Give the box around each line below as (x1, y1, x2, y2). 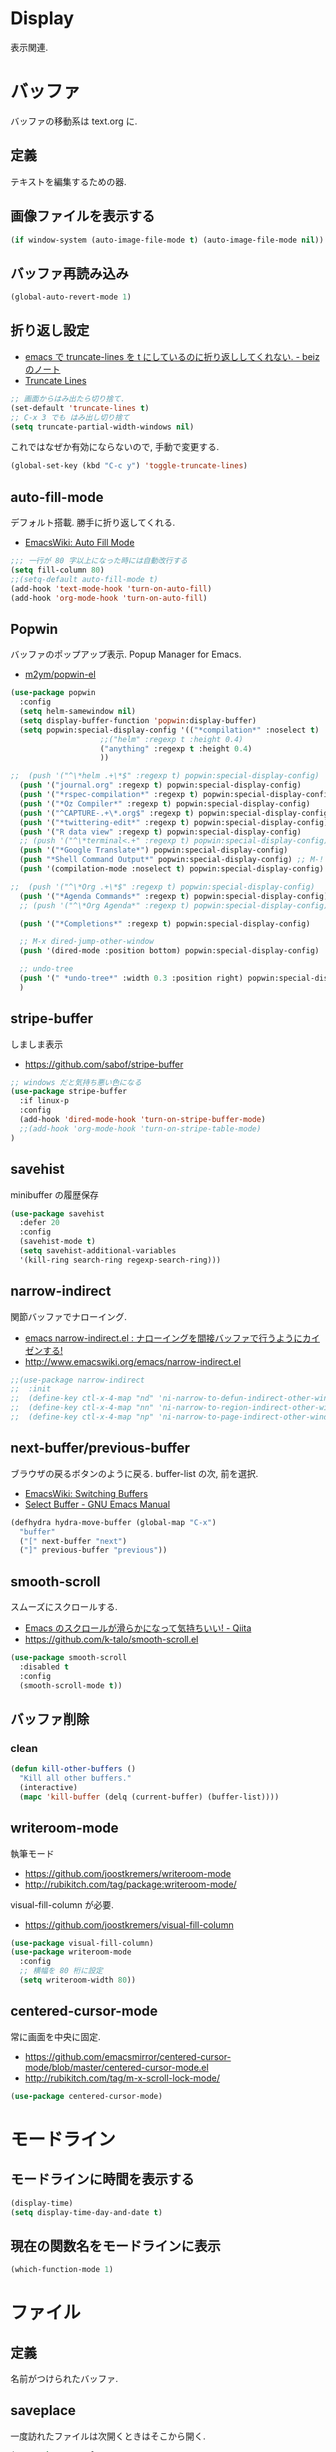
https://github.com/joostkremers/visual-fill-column (24, 1918, 234, 1931)
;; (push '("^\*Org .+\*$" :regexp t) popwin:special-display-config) (10, 882, 315, 892)
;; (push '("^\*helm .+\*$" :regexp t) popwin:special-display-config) (10, 771, 320, 781)
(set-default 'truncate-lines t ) (10, 403, 150, 413)
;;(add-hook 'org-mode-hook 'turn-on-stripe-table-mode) (19, 1123, 262, 1134)
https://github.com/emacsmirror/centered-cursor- (24, 2050, 232, 2062)
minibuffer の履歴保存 (10, 1188, 99, 1201)
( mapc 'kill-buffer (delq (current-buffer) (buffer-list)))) (19, 1792, 280, 1802)
